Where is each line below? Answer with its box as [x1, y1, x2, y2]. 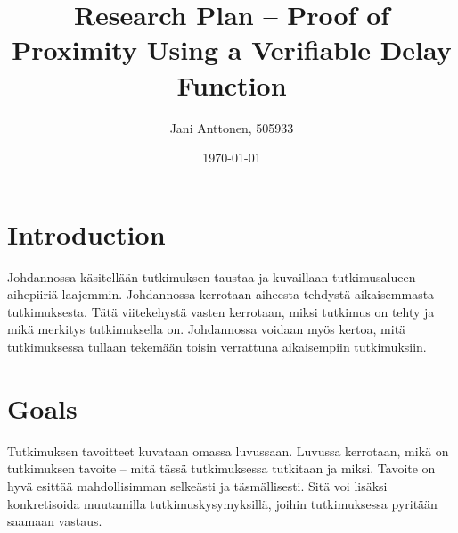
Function [176, 66, 287, 103]
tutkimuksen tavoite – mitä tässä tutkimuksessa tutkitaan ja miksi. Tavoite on [7, 459, 436, 478]
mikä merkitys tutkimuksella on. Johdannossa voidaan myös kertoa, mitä [7, 320, 406, 338]
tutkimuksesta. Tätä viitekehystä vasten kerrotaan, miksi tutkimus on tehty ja [7, 302, 435, 321]
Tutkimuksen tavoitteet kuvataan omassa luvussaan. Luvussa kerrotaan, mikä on [7, 441, 449, 460]
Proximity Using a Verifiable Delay [12, 31, 452, 68]
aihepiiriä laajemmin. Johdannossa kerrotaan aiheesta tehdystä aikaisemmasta [7, 285, 435, 304]
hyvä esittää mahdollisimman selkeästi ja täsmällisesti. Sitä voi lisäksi [7, 476, 388, 495]
